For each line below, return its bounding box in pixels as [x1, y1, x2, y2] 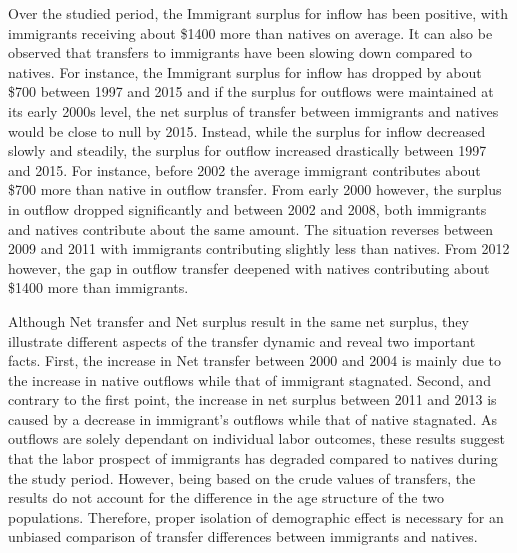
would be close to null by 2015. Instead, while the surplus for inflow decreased [8, 120, 486, 141]
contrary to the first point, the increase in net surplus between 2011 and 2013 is [8, 389, 497, 410]
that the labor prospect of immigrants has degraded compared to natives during [8, 448, 498, 469]
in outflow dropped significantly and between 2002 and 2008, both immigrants [8, 198, 487, 219]
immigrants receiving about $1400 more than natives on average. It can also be [8, 22, 493, 43]
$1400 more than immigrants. [8, 277, 189, 298]
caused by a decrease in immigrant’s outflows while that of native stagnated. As [8, 408, 497, 429]
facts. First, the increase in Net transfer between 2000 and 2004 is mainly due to [8, 350, 502, 371]
